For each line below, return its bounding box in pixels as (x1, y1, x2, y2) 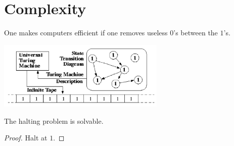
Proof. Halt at (4, 132, 48, 143)
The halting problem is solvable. (4, 115, 104, 126)
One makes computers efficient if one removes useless (4, 27, 168, 38)
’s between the (173, 27, 218, 38)
